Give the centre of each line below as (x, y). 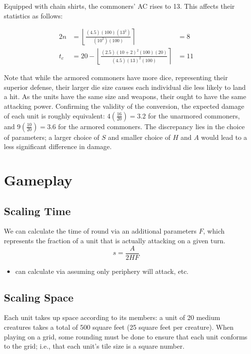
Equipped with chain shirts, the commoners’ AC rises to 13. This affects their (119, 6)
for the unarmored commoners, (194, 115)
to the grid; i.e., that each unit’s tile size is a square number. (94, 346)
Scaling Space (39, 297)
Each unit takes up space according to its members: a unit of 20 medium (112, 317)
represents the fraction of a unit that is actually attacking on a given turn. (115, 240)
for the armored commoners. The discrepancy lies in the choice (151, 126)
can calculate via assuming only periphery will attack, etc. (102, 271)
